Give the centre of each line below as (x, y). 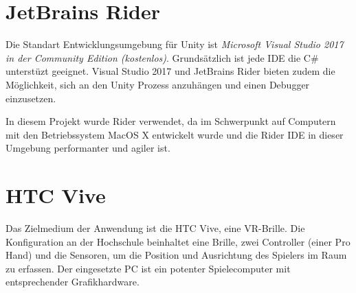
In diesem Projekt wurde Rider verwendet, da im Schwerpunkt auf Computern (171, 121)
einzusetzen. (31, 98)
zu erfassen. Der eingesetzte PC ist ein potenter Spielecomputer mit (148, 268)
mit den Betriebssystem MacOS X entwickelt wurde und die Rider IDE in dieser (175, 134)
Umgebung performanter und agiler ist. (88, 148)
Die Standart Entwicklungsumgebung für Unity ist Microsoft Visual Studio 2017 (175, 44)
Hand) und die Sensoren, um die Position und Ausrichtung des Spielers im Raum (176, 255)
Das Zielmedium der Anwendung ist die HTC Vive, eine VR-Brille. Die (155, 228)
